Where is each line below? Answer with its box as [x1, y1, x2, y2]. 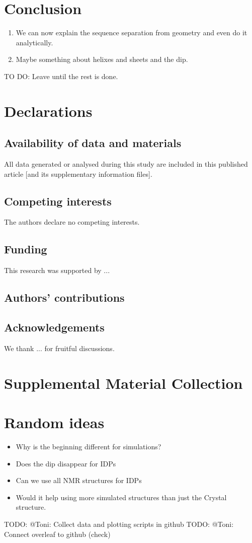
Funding [4, 241, 47, 257]
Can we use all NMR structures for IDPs [16, 475, 142, 486]
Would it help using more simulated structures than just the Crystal [16, 492, 227, 502]
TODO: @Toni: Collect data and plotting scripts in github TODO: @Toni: [4, 518, 234, 529]
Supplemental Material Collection [4, 372, 243, 393]
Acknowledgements [4, 319, 105, 335]
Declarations [4, 100, 93, 121]
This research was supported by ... [4, 265, 110, 276]
